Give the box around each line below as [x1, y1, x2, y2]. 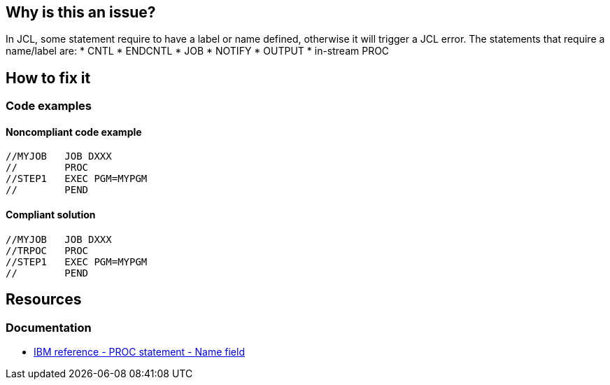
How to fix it [6, 69, 91, 87]
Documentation [6, 320, 92, 335]
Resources [6, 290, 82, 309]
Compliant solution [6, 209, 96, 221]
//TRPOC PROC [6, 244, 89, 256]
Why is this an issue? [6, 3, 156, 21]
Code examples [6, 99, 92, 113]
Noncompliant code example [6, 125, 142, 138]
